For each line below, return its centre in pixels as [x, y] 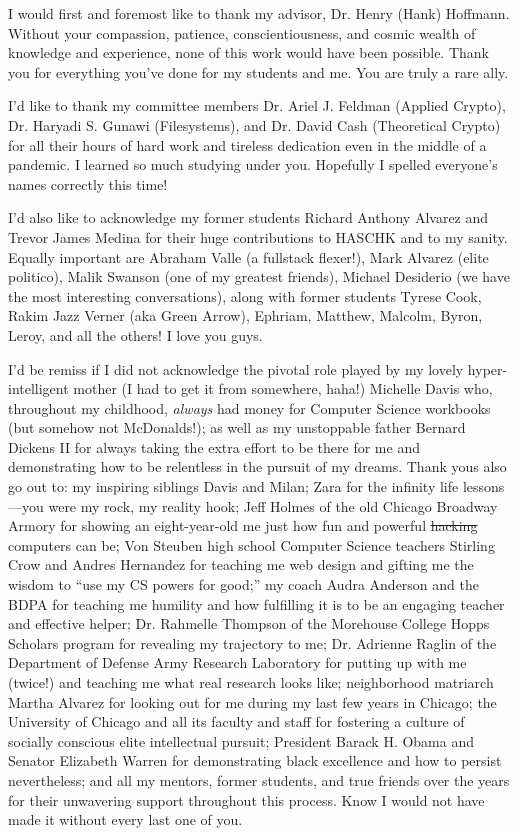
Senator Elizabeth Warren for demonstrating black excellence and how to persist [255, 760]
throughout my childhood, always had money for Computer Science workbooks [249, 407]
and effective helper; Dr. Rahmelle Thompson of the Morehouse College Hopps [249, 623]
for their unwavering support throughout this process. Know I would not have [246, 799]
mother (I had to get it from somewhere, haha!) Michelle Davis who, [283, 388]
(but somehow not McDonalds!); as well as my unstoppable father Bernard [237, 427]
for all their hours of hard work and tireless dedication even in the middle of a [247, 144]
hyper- [487, 368]
